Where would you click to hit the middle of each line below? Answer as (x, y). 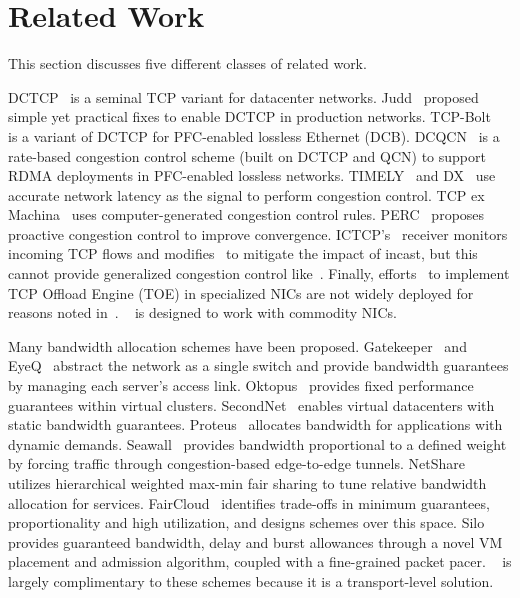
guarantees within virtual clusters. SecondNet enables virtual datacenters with (251, 404)
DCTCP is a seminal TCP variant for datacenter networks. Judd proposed (243, 96)
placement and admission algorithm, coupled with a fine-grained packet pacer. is (260, 561)
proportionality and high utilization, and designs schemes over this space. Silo (246, 522)
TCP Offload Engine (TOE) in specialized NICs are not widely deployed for (241, 292)
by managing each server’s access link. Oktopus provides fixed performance (241, 385)
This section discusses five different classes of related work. (187, 63)
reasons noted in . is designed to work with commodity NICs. (202, 312)
